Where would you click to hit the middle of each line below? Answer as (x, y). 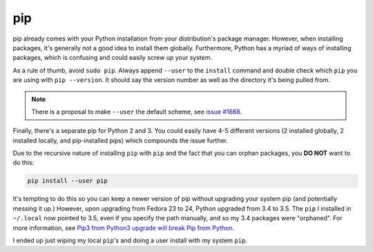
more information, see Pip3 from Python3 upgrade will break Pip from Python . (124, 228)
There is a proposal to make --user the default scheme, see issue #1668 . (137, 112)
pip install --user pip (68, 181)
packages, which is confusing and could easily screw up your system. (112, 58)
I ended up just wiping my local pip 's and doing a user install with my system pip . (130, 240)
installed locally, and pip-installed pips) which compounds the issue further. (120, 140)
